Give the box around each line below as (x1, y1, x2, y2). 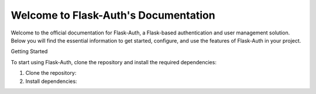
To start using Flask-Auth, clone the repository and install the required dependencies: (11, 58, 217, 65)
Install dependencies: (25, 78, 77, 85)
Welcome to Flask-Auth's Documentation (11, 9, 216, 22)
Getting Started (11, 48, 48, 55)
